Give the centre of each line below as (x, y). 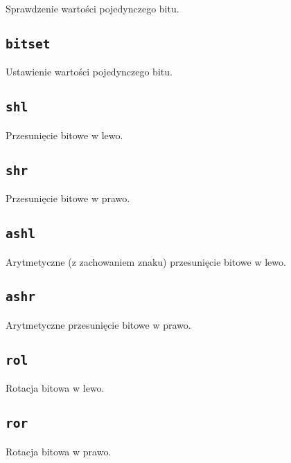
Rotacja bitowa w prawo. (59, 451)
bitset (28, 44)
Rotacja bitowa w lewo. (55, 388)
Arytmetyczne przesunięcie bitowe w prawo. (98, 324)
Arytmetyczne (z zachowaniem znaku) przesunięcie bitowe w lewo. (146, 261)
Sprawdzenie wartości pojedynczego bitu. (92, 8)
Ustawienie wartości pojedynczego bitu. (89, 72)
